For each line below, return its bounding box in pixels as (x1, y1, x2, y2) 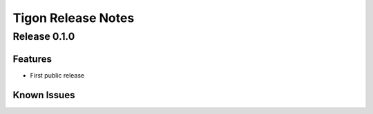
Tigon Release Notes (12, 10, 135, 25)
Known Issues (12, 89, 75, 101)
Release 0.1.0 (12, 30, 75, 43)
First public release (30, 71, 85, 79)
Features (12, 53, 52, 65)
